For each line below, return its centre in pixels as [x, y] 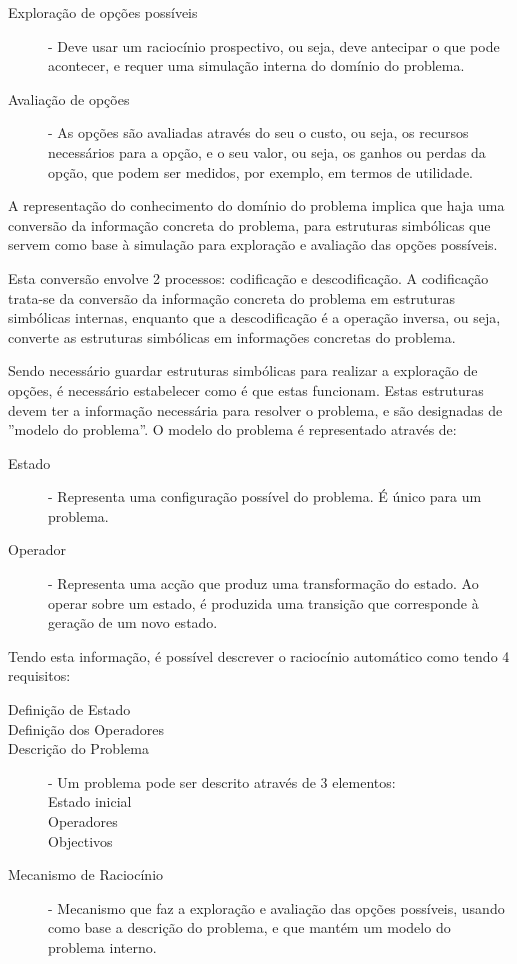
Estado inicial [90, 801]
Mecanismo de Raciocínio [86, 874]
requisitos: [39, 675]
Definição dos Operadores [86, 728]
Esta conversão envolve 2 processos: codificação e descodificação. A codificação [248, 277]
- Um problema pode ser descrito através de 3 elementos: [222, 781]
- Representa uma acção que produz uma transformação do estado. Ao [263, 583]
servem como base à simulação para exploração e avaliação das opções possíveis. [253, 244]
